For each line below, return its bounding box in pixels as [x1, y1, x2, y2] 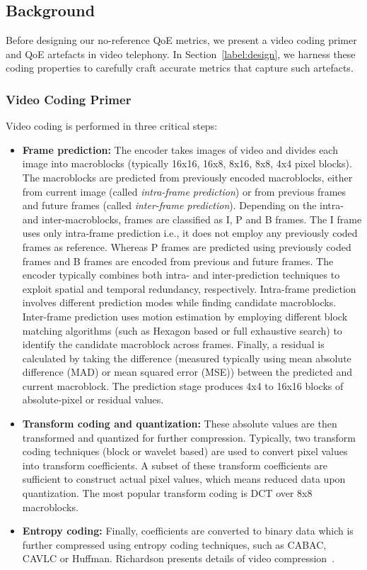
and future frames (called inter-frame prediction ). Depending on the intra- [22, 198, 344, 213]
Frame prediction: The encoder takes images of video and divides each [22, 142, 338, 157]
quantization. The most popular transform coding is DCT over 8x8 [22, 486, 313, 501]
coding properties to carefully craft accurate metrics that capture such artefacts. [6, 60, 354, 75]
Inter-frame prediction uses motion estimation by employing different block [22, 308, 348, 323]
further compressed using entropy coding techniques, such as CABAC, [22, 537, 327, 552]
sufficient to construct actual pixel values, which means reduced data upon [22, 471, 346, 486]
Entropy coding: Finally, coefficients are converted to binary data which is [22, 523, 354, 538]
